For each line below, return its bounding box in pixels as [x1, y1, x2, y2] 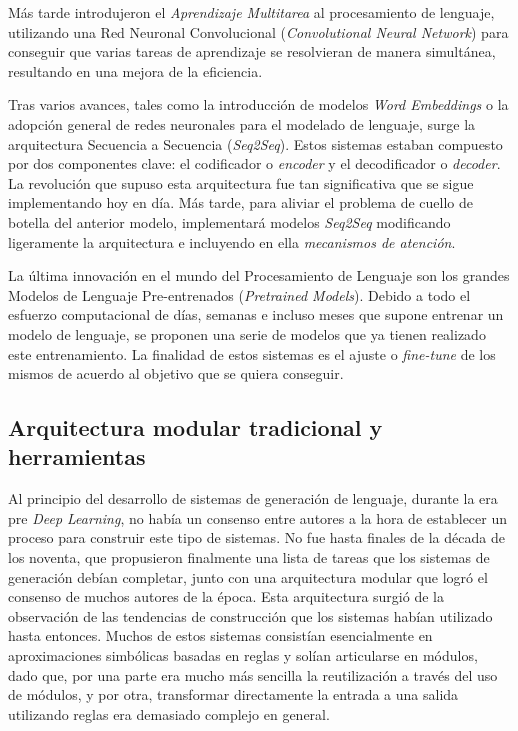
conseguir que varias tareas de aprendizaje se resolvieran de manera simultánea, [8, 41, 496, 62]
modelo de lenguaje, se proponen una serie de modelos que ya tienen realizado [8, 323, 486, 344]
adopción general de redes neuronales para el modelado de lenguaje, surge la [8, 113, 476, 134]
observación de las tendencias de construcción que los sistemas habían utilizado [8, 605, 493, 626]
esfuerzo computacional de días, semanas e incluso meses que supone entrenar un [8, 304, 504, 325]
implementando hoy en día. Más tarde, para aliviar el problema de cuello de [8, 192, 473, 213]
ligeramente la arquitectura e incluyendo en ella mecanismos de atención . [8, 231, 456, 252]
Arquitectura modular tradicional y [8, 412, 383, 443]
